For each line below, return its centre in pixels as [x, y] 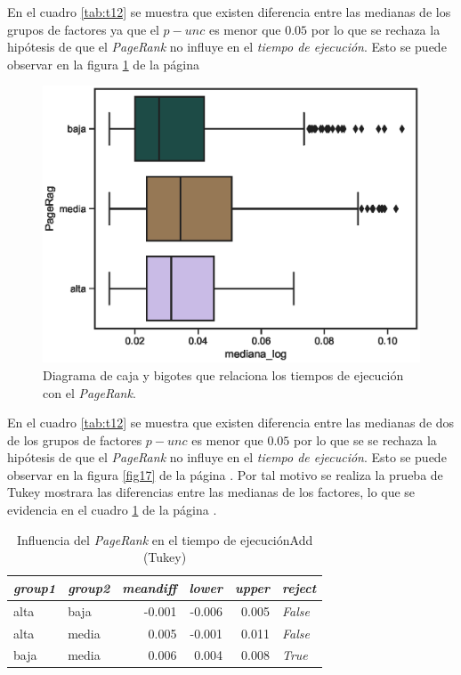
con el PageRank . [89, 392]
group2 [89, 587]
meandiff [150, 587]
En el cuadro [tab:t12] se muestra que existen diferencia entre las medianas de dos [231, 423]
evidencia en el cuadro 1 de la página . [112, 510]
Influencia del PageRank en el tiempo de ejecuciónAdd [165, 539]
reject [299, 587]
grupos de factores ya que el [83, 29]
